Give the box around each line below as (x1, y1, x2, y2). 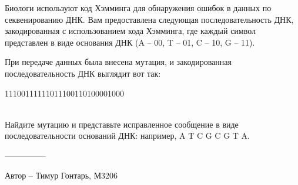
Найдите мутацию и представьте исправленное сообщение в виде (5, 118, 239, 130)
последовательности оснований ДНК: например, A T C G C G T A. (5, 129, 250, 142)
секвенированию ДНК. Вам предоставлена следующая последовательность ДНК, (5, 13, 294, 25)
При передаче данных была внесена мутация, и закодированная (5, 56, 232, 68)
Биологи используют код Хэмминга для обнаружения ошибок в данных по (5, 2, 272, 13)
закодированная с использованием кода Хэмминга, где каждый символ (5, 25, 256, 37)
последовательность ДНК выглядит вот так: (5, 67, 161, 79)
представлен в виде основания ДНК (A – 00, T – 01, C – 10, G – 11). (5, 36, 255, 48)
